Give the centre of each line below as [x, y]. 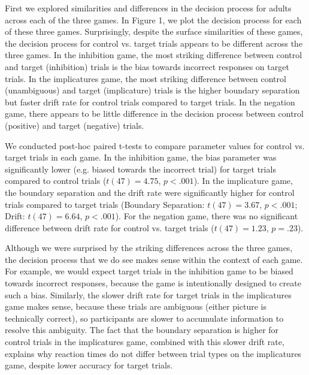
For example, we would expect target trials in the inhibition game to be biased [149, 271]
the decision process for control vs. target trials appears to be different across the [154, 43]
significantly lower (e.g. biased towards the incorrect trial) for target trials [140, 169]
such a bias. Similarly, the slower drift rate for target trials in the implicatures [148, 294]
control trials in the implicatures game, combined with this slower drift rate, [145, 342]
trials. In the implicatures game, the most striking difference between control [146, 78]
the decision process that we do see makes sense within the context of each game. [154, 259]
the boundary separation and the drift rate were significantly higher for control [150, 192]
